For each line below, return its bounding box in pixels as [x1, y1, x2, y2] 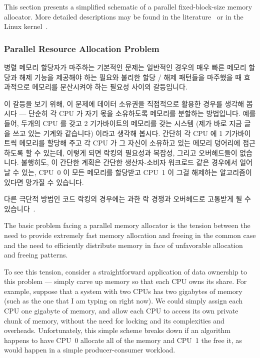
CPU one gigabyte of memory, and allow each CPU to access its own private [4, 305, 238, 316]
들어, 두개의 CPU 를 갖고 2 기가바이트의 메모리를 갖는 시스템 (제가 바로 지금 [4, 117, 242, 128]
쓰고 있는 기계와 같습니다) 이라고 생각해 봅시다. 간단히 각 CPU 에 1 [12, 127, 223, 138]
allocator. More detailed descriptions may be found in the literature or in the [4, 11, 243, 21]
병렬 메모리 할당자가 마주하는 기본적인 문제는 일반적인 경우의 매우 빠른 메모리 [4, 62, 246, 72]
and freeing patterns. [4, 249, 68, 260]
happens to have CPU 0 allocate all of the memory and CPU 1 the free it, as [4, 334, 242, 345]
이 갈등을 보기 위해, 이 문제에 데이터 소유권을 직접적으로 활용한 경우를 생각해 [4, 98, 244, 108]
